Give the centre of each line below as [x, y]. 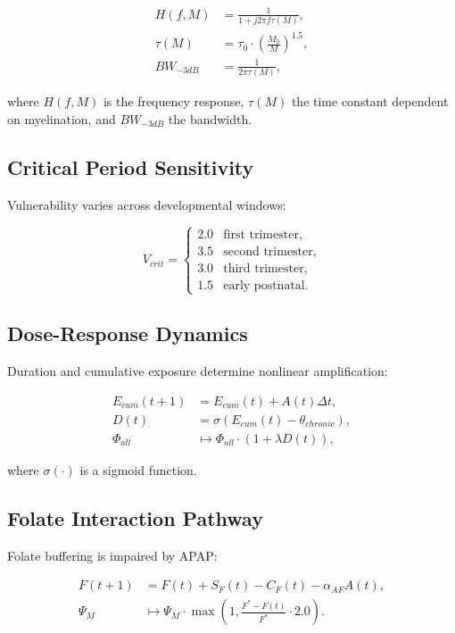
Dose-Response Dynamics [128, 333]
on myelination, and [62, 118]
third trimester [264, 268]
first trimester [261, 234]
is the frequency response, [174, 101]
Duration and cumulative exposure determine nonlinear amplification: [198, 371]
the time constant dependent [370, 101]
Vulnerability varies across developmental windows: [147, 204]
